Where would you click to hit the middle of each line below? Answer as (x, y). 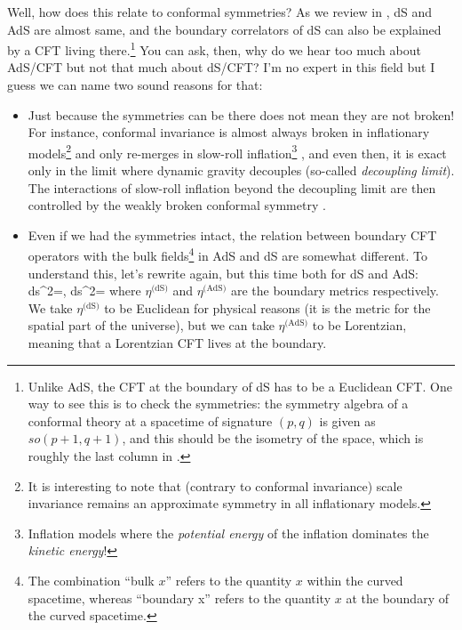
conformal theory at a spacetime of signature (150, 420)
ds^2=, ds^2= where (84, 291)
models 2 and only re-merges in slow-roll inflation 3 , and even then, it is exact (237, 151)
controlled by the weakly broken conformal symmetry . (177, 205)
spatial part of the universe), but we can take (151, 325)
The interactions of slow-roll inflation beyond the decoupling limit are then (232, 187)
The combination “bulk (91, 580)
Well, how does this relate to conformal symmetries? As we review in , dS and (220, 12)
